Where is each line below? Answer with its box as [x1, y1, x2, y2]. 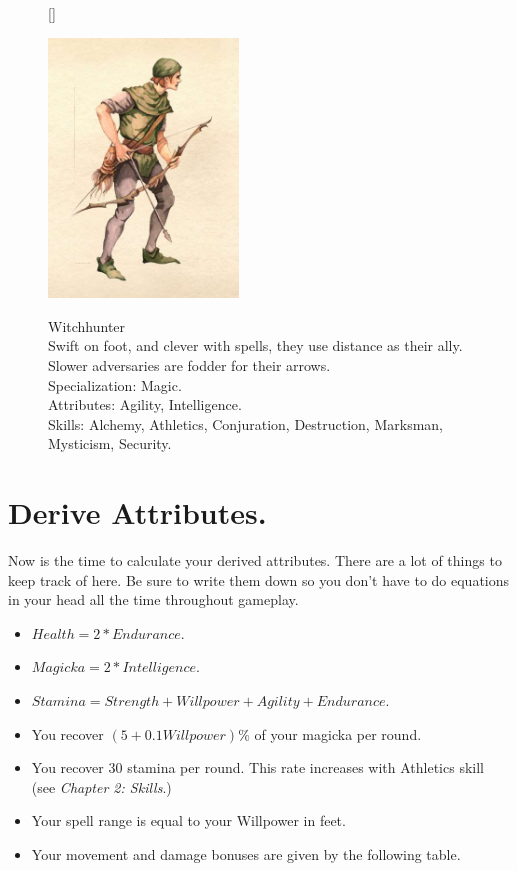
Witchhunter [48, 315, 126, 336]
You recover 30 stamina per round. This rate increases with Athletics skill [31, 757, 484, 778]
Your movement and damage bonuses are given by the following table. [31, 844, 461, 864]
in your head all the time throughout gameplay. [8, 589, 299, 610]
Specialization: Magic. [48, 374, 182, 395]
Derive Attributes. [8, 492, 267, 533]
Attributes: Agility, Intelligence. [48, 394, 242, 415]
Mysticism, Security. [48, 433, 172, 454]
